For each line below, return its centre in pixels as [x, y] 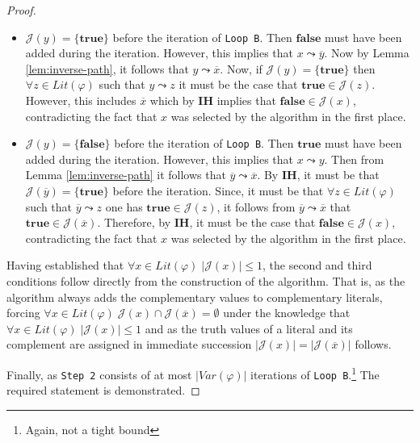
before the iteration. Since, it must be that [218, 191]
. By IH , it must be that [318, 175]
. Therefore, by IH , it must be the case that [206, 222]
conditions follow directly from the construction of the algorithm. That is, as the [206, 281]
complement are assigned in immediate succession [129, 344]
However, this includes [81, 100]
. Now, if [241, 68]
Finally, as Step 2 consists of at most [99, 374]
